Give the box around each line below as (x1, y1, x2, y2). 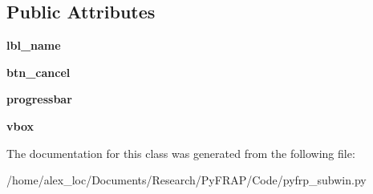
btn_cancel (6, 63, 71, 80)
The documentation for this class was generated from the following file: (6, 144, 355, 161)
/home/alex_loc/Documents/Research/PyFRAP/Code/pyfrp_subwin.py (6, 172, 367, 188)
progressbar (6, 91, 72, 107)
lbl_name (6, 37, 61, 54)
